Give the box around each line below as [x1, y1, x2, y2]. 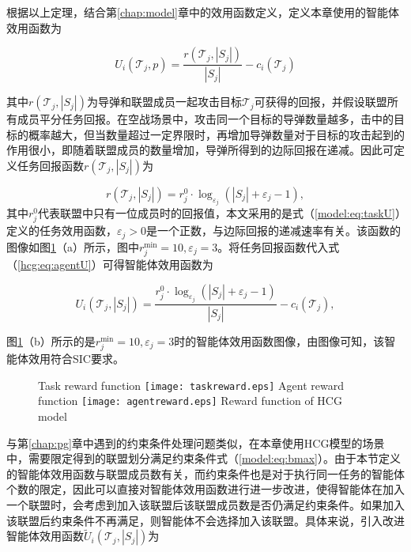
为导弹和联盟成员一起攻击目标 [86, 93, 242, 110]
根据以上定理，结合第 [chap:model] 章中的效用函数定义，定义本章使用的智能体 [6, 4, 400, 20]
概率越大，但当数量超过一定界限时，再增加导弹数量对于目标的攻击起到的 [28, 126, 405, 142]
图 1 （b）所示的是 [6, 332, 96, 349]
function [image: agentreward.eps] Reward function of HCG [38, 392, 342, 409]
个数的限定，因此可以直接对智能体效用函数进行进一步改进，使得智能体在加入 [6, 481, 405, 497]
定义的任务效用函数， [6, 222, 117, 239]
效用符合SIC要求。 [28, 350, 124, 367]
